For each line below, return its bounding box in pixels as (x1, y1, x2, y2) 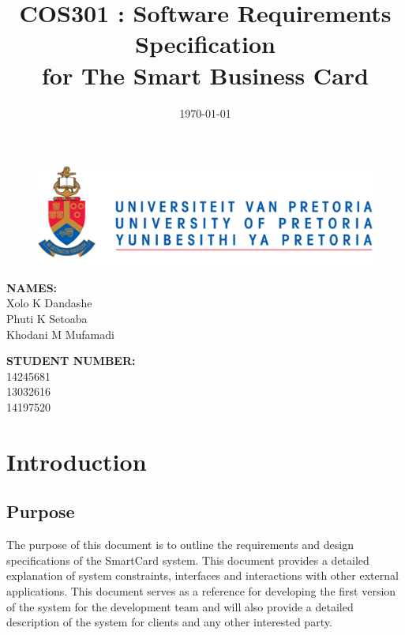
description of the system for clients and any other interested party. (6, 614, 332, 630)
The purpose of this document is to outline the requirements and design (6, 536, 354, 553)
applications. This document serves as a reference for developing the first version (6, 582, 396, 599)
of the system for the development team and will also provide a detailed (6, 598, 354, 614)
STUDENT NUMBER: (6, 352, 136, 369)
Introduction (6, 445, 147, 477)
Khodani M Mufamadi (6, 325, 114, 342)
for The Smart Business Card (42, 58, 369, 91)
